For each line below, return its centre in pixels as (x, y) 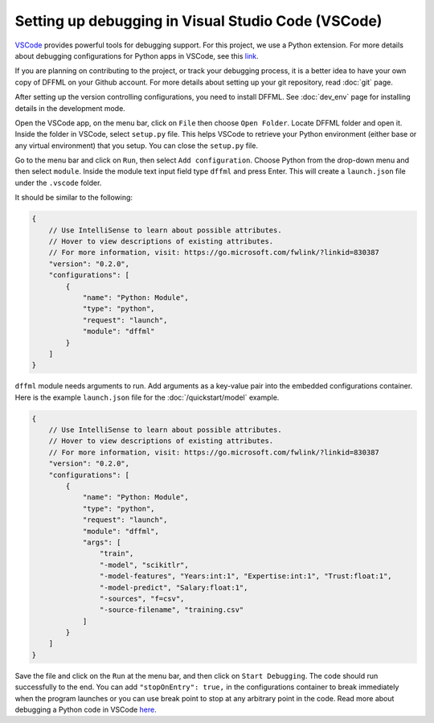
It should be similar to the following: (74, 198)
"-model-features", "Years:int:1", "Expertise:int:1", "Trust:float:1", (246, 576)
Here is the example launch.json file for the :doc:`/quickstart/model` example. (147, 397)
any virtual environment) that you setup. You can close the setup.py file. (137, 146)
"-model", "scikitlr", (144, 565)
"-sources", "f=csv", (142, 598)
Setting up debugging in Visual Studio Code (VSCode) (199, 21)
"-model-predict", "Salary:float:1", (174, 587)
